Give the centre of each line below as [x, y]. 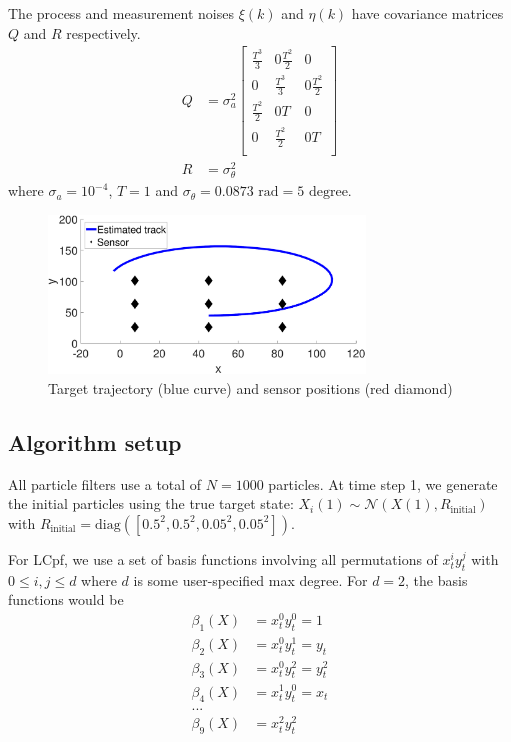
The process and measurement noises [121, 13]
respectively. [103, 32]
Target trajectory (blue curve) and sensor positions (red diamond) [250, 387]
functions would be [66, 599]
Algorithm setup [95, 441]
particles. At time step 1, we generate [383, 483]
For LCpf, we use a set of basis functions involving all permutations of [223, 558]
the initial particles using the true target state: [151, 503]
